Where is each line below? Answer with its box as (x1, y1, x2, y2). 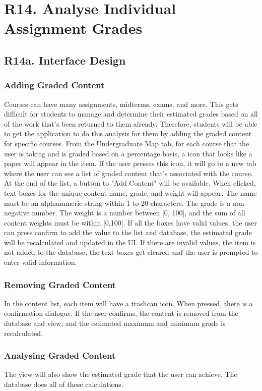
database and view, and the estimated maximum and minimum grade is (4, 318, 226, 328)
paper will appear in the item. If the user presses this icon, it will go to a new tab (4, 158, 256, 169)
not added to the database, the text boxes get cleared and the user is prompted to (4, 247, 258, 257)
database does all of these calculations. (4, 379, 123, 389)
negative (4, 207, 30, 218)
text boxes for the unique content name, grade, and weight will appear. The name (4, 187, 257, 198)
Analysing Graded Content (4, 349, 116, 362)
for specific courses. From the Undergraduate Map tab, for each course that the (4, 138, 249, 148)
